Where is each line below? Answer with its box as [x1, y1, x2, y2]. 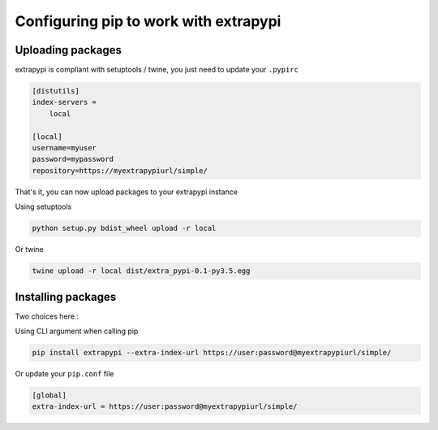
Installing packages [15, 289, 117, 304]
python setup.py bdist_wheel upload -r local [32, 224, 217, 233]
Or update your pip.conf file [15, 368, 114, 378]
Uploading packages [15, 43, 122, 57]
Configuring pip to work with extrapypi [15, 12, 281, 30]
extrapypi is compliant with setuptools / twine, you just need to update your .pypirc [15, 65, 299, 75]
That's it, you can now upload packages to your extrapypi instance [15, 187, 238, 197]
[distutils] [32, 86, 80, 96]
